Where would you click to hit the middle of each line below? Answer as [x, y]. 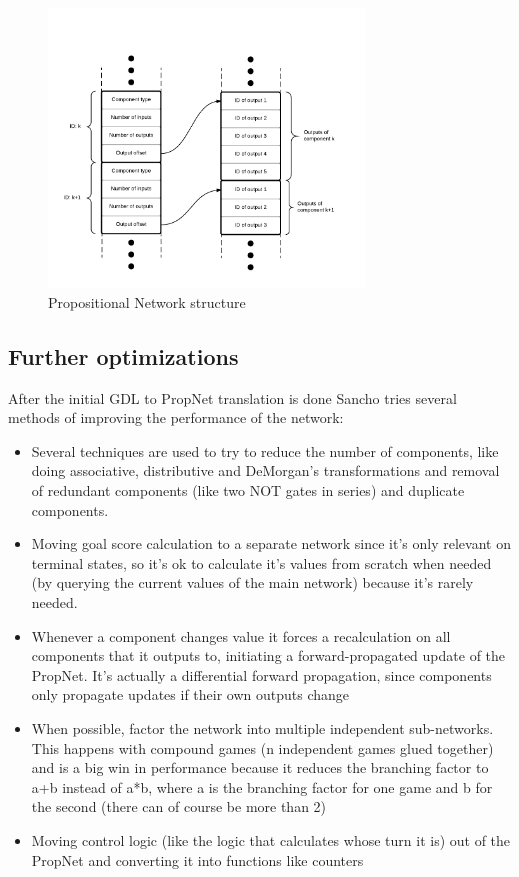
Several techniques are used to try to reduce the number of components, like [265, 450]
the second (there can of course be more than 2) [179, 806]
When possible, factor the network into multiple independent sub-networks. [262, 727]
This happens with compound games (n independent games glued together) [262, 747]
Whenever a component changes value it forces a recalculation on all [241, 635]
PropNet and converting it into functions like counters [197, 859]
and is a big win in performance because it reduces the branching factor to [260, 767]
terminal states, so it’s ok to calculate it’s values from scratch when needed [261, 562]
